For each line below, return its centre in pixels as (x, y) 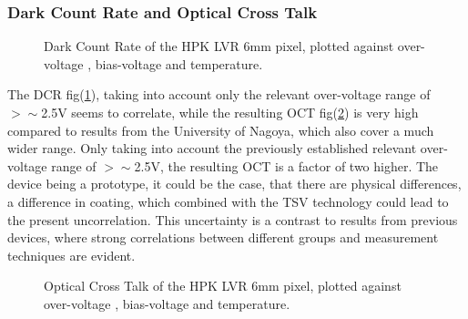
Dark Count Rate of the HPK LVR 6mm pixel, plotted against (219, 46)
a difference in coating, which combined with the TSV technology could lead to (228, 201)
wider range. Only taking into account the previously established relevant (212, 148)
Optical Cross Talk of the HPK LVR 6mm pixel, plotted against (223, 286)
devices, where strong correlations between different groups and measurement (223, 237)
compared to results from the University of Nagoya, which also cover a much (221, 130)
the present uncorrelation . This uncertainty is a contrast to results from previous (233, 219)
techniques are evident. (71, 255)
